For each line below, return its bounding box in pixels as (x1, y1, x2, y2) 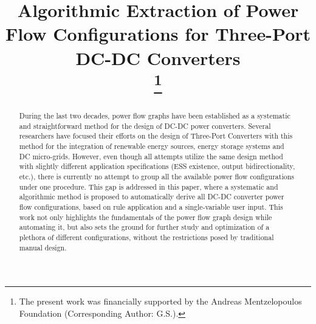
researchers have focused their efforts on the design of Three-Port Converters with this (19, 131, 293, 141)
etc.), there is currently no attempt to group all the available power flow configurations (19, 171, 294, 181)
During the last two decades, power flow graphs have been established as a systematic (19, 111, 290, 121)
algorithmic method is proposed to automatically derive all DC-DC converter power (19, 191, 284, 202)
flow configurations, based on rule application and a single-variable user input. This (19, 201, 283, 212)
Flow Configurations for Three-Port (5, 21, 311, 46)
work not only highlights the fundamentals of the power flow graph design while (19, 212, 272, 222)
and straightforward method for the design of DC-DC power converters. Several (19, 120, 271, 131)
